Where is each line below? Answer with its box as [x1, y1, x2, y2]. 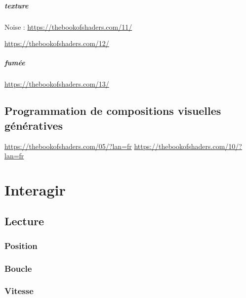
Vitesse [4, 285, 34, 297]
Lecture [4, 213, 44, 229]
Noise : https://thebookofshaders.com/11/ [4, 21, 132, 32]
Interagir [4, 179, 66, 199]
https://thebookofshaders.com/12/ [4, 38, 109, 49]
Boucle [4, 262, 32, 274]
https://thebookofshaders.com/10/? [134, 141, 242, 151]
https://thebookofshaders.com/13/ [4, 79, 109, 89]
